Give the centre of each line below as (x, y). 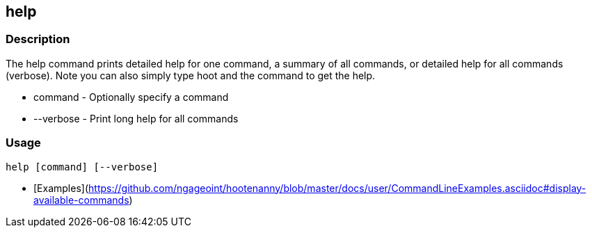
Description (38, 39)
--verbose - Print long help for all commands (136, 118)
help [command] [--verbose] (82, 167)
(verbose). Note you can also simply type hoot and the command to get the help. (191, 75)
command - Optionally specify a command (131, 97)
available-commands (81, 200)
